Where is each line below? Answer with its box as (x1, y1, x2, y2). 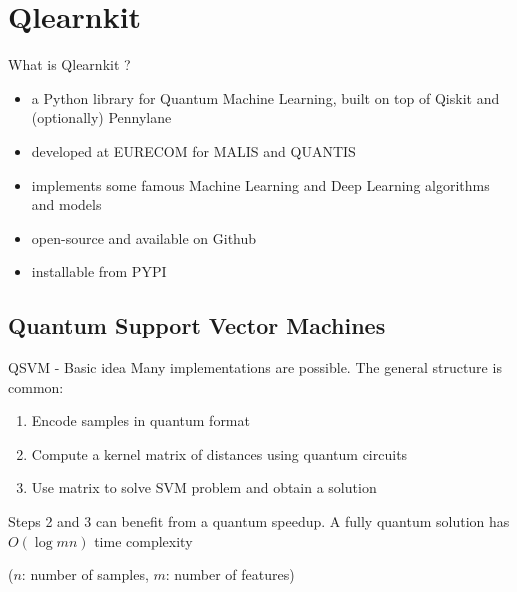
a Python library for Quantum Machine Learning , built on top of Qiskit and (31, 87, 500, 108)
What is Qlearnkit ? (8, 54, 131, 75)
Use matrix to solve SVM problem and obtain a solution (31, 477, 377, 498)
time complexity (94, 530, 193, 551)
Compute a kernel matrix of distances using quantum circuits (31, 443, 408, 464)
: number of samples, (21, 564, 149, 585)
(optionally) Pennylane (31, 107, 172, 128)
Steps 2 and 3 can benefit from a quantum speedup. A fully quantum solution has (8, 511, 510, 532)
